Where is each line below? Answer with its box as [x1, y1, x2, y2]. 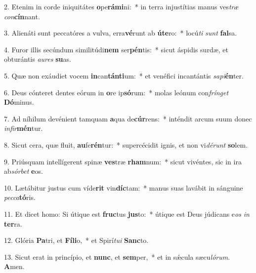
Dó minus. [4, 97, 34, 107]
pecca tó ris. [4, 192, 36, 202]
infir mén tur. [4, 123, 43, 133]
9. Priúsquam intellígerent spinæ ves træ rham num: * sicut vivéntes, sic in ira [4, 156, 242, 166]
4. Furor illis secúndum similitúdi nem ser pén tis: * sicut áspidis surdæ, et [4, 44, 228, 54]
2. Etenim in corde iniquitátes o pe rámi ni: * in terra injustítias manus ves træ [4, 1, 239, 11]
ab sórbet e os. [4, 166, 43, 176]
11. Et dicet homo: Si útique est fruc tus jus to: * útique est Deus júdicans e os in [4, 208, 250, 219]
